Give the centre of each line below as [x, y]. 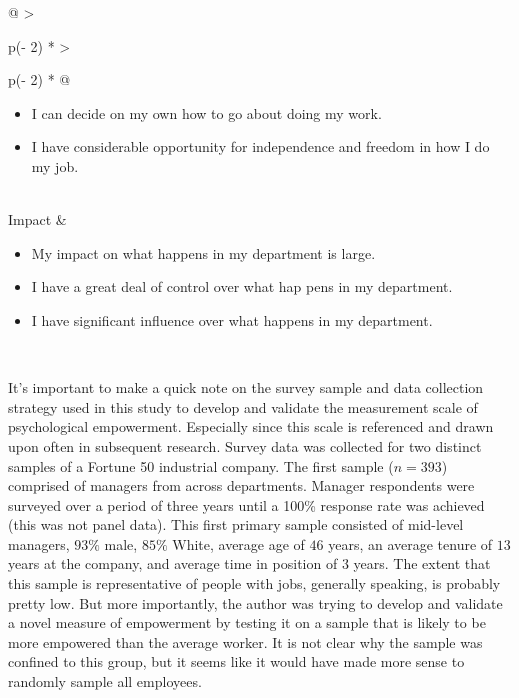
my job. [55, 165]
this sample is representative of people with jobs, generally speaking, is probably [254, 583]
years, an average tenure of [410, 543]
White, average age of [238, 543]
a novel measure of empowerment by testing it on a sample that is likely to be [247, 622]
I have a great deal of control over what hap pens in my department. [242, 286]
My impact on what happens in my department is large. [203, 252]
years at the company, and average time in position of [173, 563]
